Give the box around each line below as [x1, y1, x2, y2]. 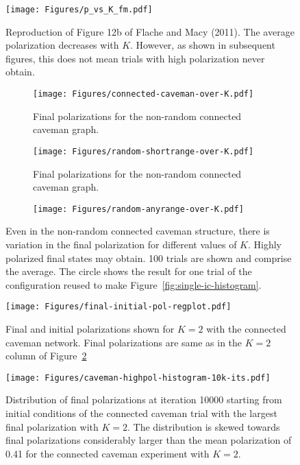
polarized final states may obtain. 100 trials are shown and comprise [5, 250, 292, 265]
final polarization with [5, 419, 99, 433]
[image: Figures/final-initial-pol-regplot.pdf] [5, 302, 232, 312]
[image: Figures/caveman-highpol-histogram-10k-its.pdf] [5, 372, 271, 383]
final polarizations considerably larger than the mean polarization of [5, 433, 292, 447]
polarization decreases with [5, 38, 119, 52]
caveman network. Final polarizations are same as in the [5, 335, 242, 349]
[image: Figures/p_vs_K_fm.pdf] [5, 5, 153, 14]
